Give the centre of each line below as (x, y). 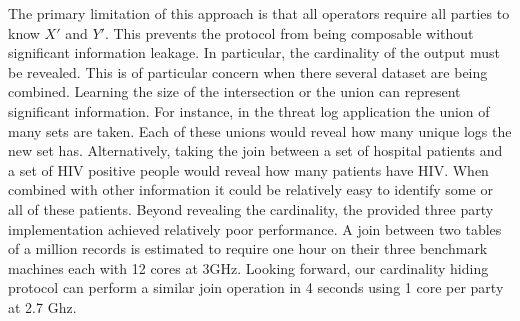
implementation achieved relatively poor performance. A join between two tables (255, 228)
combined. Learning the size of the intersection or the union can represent (234, 91)
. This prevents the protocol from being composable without (289, 32)
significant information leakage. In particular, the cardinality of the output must (254, 52)
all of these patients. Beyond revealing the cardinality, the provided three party (251, 208)
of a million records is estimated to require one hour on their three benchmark (248, 248)
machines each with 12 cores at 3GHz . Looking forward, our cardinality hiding (248, 267)
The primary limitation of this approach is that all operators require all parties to (259, 13)
